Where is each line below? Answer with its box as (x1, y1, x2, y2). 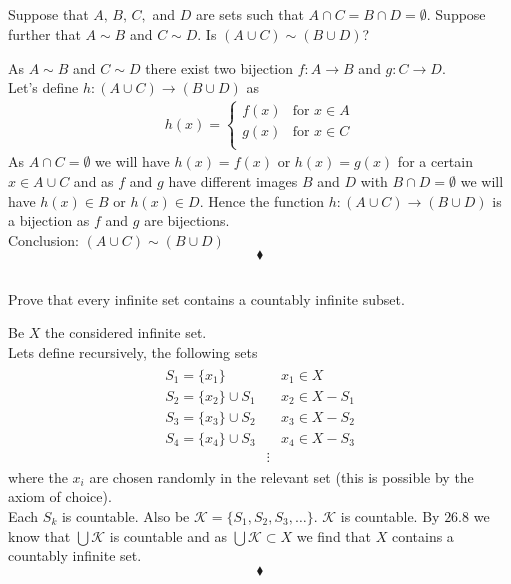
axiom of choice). (8, 486, 112, 507)
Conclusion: (8, 229, 79, 250)
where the (8, 466, 68, 487)
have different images (168, 170, 298, 191)
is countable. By (340, 505, 440, 526)
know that (8, 525, 71, 546)
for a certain (397, 151, 473, 172)
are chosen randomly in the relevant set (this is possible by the (89, 466, 474, 487)
